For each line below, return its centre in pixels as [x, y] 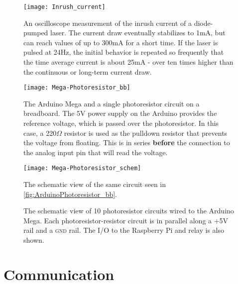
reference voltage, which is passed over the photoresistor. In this [121, 123]
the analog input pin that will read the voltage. [96, 152]
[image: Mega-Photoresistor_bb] [77, 88]
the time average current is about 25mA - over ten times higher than [128, 62]
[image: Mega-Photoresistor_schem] [82, 168]
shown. [34, 240]
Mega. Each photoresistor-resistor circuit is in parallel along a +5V [126, 220]
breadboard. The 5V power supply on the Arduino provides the [120, 113]
